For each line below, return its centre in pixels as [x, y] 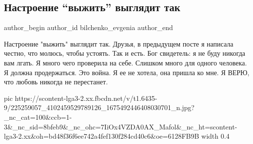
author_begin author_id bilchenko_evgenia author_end [88, 27]
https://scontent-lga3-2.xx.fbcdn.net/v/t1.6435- [86, 98]
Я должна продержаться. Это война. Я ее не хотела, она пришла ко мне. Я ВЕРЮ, [127, 72]
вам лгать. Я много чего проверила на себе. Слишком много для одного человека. [126, 62]
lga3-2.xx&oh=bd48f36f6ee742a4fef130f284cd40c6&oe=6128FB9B [102, 136]
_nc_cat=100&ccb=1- [38, 117]
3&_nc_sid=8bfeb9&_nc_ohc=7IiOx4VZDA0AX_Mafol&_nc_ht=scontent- [121, 126]
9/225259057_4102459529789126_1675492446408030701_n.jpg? [99, 107]
